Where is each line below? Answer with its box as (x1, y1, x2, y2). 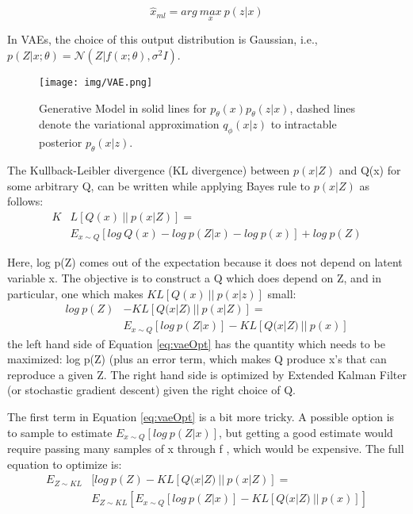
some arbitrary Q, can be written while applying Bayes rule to (7, 177, 311, 194)
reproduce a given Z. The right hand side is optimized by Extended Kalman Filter (7, 366, 407, 382)
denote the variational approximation (39, 116, 220, 132)
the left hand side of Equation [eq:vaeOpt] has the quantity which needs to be (7, 335, 385, 351)
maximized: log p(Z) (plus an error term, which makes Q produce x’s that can (7, 351, 387, 367)
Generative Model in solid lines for (39, 99, 207, 116)
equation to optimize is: (7, 455, 122, 472)
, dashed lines (289, 99, 356, 116)
